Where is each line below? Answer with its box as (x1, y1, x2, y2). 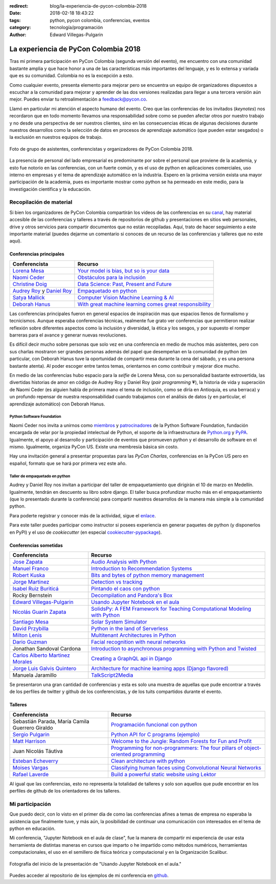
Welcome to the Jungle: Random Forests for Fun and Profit (110, 737, 252, 745)
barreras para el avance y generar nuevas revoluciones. (9, 332, 127, 338)
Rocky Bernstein (12, 591, 52, 599)
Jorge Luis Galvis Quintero (12, 664, 77, 672)
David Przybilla (12, 625, 49, 632)
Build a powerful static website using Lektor (110, 771, 217, 778)
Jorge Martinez (12, 578, 50, 585)
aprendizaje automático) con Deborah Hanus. (9, 401, 105, 407)
